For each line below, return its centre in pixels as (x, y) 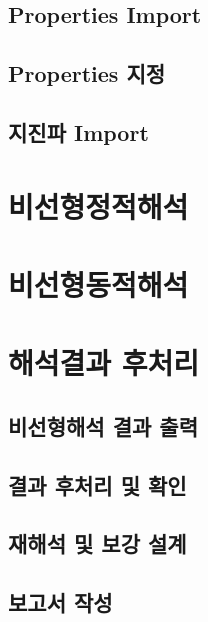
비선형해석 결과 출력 (103, 425)
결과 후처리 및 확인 (97, 484)
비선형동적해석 (98, 283)
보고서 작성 (60, 602)
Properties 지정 (87, 73)
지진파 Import (78, 131)
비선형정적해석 (98, 205)
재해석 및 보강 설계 (97, 543)
